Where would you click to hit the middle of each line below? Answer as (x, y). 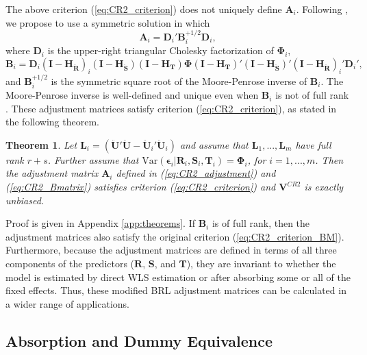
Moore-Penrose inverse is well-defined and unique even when (132, 95)
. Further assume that (93, 159)
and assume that (214, 144)
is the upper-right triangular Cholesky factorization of (161, 50)
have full (313, 144)
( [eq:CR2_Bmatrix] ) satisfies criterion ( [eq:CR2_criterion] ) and (141, 187)
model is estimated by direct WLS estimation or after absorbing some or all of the (178, 277)
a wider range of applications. (68, 303)
